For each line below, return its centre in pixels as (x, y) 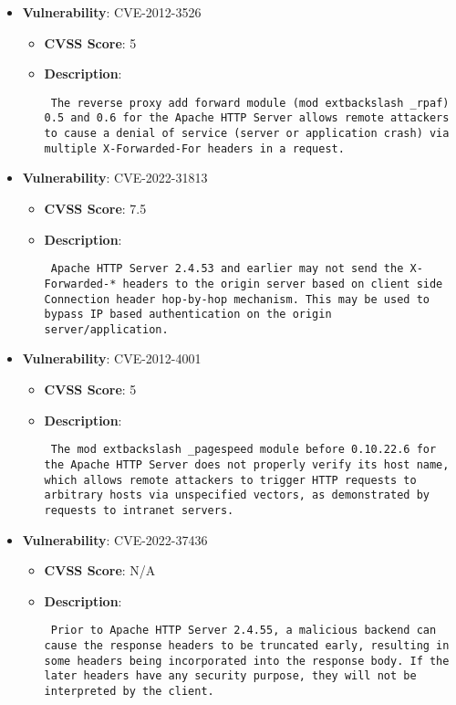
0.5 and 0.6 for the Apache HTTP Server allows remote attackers (247, 118)
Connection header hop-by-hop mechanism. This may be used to (237, 299)
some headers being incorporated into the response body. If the (247, 661)
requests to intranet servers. (139, 510)
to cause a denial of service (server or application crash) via (247, 134)
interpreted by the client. (129, 691)
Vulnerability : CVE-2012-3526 (112, 12)
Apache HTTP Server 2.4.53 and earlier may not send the (227, 269)
